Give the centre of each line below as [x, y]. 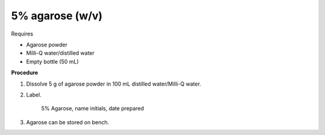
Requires [22, 34]
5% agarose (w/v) [57, 16]
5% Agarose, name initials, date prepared [93, 108]
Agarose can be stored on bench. [68, 122]
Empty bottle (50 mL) [52, 61]
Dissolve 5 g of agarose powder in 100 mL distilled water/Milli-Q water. [114, 84]
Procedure [25, 73]
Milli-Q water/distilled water [60, 53]
